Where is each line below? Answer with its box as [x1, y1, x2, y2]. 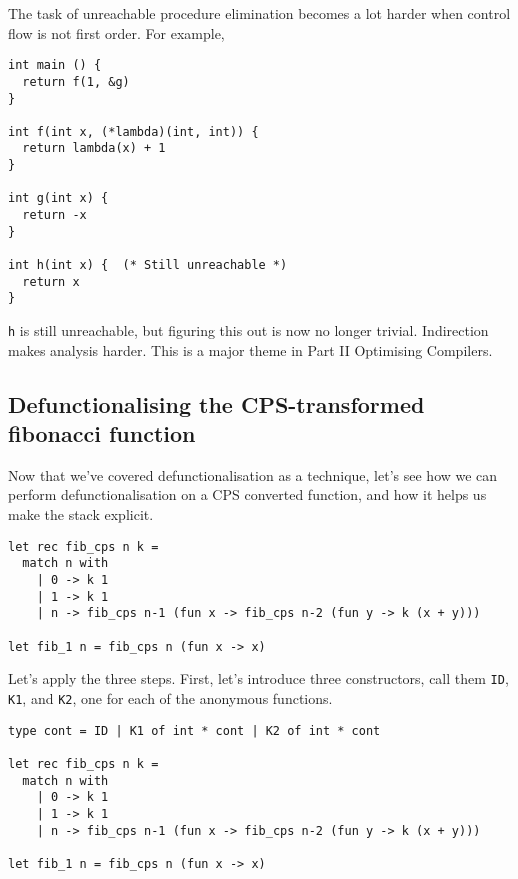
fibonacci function [8, 418, 196, 449]
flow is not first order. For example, [8, 22, 225, 43]
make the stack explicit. [8, 504, 154, 525]
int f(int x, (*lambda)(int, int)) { [8, 124, 259, 139]
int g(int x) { [8, 191, 109, 206]
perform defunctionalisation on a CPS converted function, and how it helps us [8, 484, 487, 505]
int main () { [8, 58, 102, 73]
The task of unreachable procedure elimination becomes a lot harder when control [8, 3, 511, 23]
